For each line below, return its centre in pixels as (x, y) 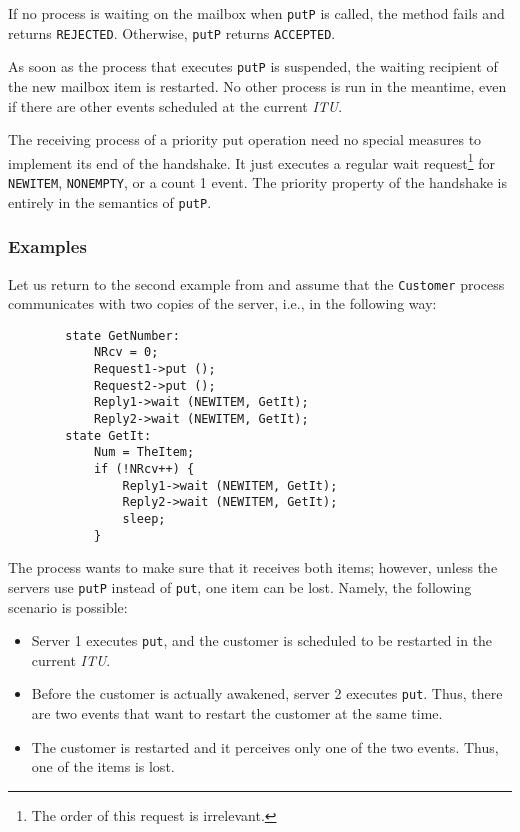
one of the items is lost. (103, 766)
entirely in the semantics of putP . (110, 201)
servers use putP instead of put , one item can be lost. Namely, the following (240, 586)
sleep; (144, 519)
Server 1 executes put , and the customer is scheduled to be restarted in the (262, 640)
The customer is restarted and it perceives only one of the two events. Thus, (265, 746)
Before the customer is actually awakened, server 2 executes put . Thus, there (267, 693)
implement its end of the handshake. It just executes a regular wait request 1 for (252, 161)
